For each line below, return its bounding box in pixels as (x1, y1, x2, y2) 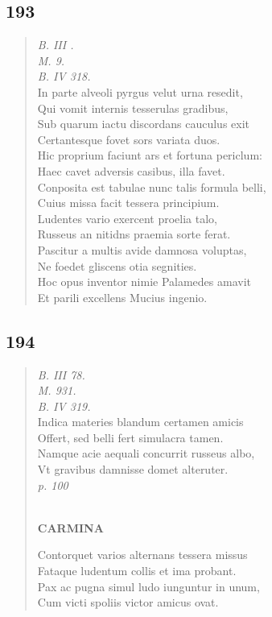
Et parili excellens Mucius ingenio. (37, 288, 208, 305)
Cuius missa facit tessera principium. (37, 194, 220, 211)
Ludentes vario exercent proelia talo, (37, 209, 218, 226)
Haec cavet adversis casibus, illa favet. (37, 162, 225, 179)
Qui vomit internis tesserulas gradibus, (37, 99, 229, 116)
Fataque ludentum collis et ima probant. (37, 562, 237, 579)
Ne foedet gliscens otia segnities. (37, 257, 197, 274)
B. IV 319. (37, 397, 91, 414)
